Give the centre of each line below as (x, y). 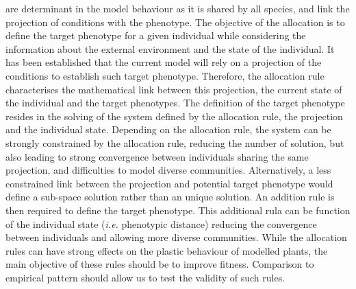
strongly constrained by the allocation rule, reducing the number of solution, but (175, 142)
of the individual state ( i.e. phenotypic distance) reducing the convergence (161, 223)
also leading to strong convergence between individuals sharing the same (157, 156)
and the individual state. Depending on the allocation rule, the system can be (168, 129)
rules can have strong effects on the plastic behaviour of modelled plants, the (167, 250)
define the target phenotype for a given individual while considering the (156, 35)
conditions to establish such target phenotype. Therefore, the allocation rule (165, 75)
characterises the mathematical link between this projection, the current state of (174, 89)
